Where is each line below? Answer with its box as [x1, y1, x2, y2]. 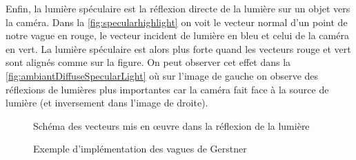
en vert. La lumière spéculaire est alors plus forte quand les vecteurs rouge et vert [6, 41, 351, 56]
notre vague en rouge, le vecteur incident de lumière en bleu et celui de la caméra [6, 28, 349, 43]
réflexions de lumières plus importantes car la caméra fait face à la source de [6, 82, 329, 96]
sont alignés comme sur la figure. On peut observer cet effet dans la [6, 55, 291, 69]
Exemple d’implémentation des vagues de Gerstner [33, 141, 247, 156]
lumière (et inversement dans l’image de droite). [6, 95, 208, 110]
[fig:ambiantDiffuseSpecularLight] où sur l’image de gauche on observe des [6, 68, 319, 82]
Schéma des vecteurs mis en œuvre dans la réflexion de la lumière [33, 118, 310, 133]
